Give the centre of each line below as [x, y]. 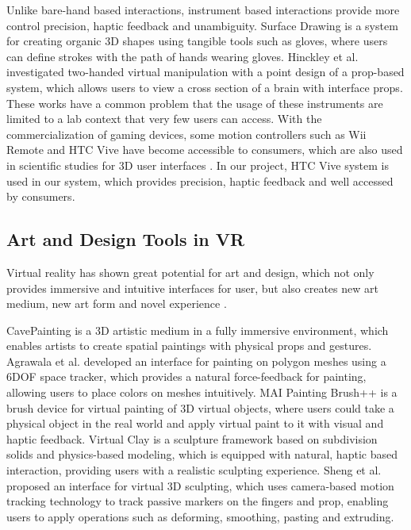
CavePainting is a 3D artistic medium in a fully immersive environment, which [198, 330]
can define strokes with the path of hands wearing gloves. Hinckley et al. [182, 56]
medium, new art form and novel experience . [117, 303]
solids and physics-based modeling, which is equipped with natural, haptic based [202, 454]
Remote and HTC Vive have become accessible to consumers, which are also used [205, 150]
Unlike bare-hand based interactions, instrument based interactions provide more [203, 10]
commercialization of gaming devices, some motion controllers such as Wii [186, 134]
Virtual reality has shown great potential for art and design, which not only [190, 272]
